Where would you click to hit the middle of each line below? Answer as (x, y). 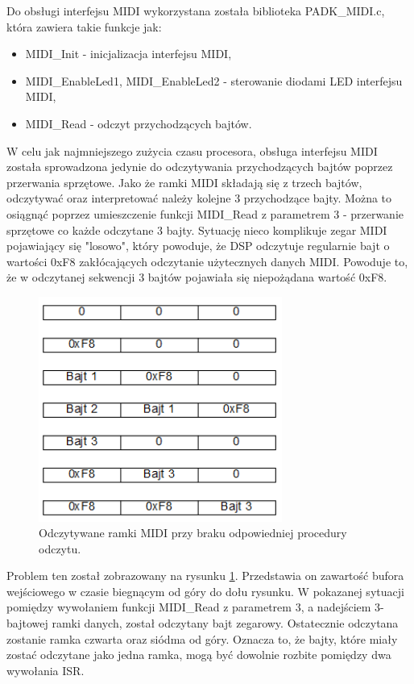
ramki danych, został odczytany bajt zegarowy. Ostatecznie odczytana (225, 623)
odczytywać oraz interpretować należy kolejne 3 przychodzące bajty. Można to (199, 198)
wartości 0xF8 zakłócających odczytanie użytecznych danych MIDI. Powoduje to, (207, 261)
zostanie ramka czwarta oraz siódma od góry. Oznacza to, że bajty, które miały (202, 638)
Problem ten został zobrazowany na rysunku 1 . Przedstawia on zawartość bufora (205, 576)
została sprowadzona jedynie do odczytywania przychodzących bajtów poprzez (200, 167)
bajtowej (27, 623)
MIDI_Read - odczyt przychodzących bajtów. (139, 123)
